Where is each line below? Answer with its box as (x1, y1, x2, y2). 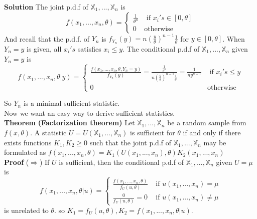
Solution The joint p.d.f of (4, 2, 88, 12)
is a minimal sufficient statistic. (23, 98, 120, 108)
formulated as (4, 147, 46, 157)
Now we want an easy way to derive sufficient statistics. (4, 107, 175, 118)
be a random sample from (167, 117, 246, 128)
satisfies (77, 43, 101, 54)
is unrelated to (4, 204, 49, 215)
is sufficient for (130, 127, 175, 137)
